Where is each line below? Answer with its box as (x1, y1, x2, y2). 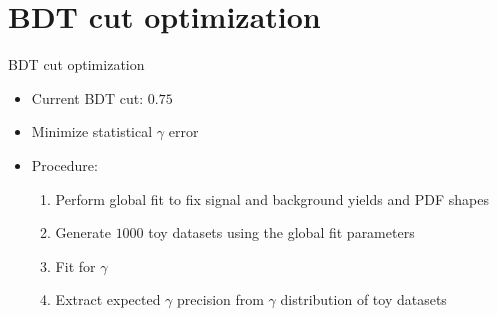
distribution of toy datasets (280, 289, 447, 310)
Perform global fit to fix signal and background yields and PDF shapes (55, 188, 489, 209)
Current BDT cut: (31, 87, 144, 108)
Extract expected (55, 289, 161, 310)
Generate (55, 222, 111, 243)
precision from (177, 289, 264, 310)
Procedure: (31, 154, 98, 175)
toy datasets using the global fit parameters (148, 222, 415, 243)
